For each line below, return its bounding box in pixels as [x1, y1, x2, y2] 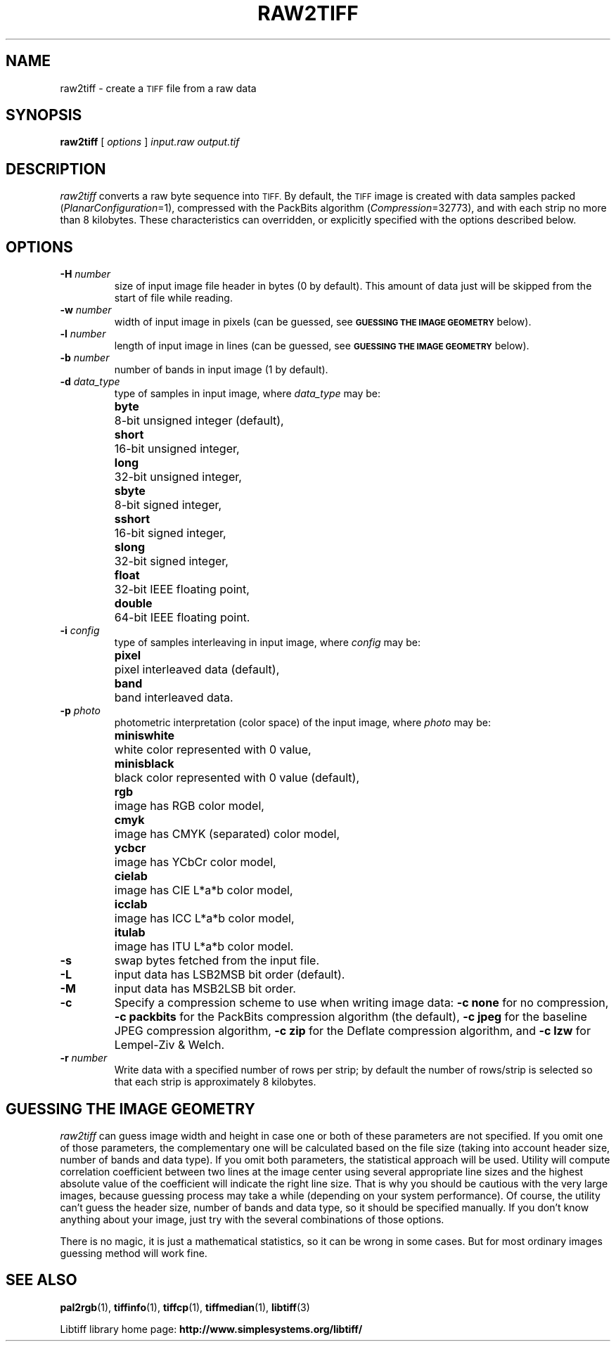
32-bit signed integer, [114, 554, 229, 569]
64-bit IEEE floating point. [114, 610, 250, 625]
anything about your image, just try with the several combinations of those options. [60, 1213, 444, 1225]
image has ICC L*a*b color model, [114, 911, 295, 926]
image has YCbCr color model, [114, 855, 276, 870]
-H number [60, 268, 111, 281]
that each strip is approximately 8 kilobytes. [114, 1076, 316, 1088]
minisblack [114, 756, 174, 771]
